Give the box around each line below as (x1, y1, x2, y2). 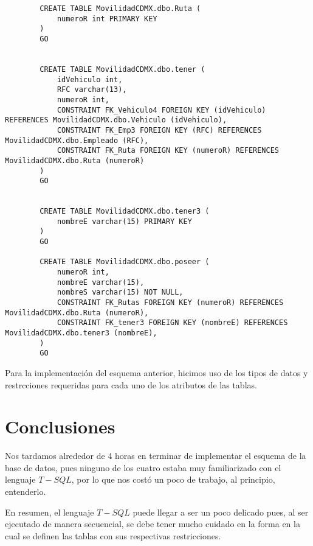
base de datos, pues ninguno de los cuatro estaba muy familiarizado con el (5, 461, 281, 474)
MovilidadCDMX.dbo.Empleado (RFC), (5, 136, 149, 145)
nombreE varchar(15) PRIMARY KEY (57, 217, 192, 226)
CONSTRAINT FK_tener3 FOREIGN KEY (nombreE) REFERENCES (57, 318, 288, 327)
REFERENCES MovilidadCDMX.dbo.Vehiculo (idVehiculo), (5, 116, 227, 125)
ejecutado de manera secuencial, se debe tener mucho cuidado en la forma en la (5, 517, 300, 530)
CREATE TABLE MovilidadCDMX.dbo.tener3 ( (40, 207, 210, 216)
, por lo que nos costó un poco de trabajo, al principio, (71, 473, 275, 486)
